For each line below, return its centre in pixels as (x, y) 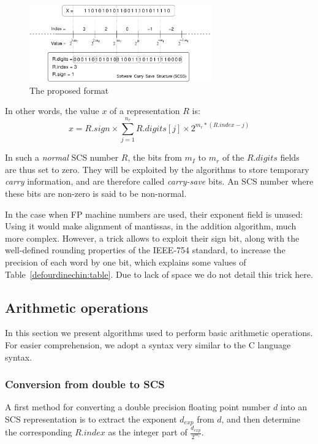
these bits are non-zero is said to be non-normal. (96, 193)
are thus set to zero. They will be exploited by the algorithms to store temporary (157, 169)
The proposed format (69, 90)
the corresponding (39, 432)
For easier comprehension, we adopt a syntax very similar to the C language (148, 344)
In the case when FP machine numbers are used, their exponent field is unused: (154, 214)
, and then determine (261, 419)
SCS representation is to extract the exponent (91, 419)
